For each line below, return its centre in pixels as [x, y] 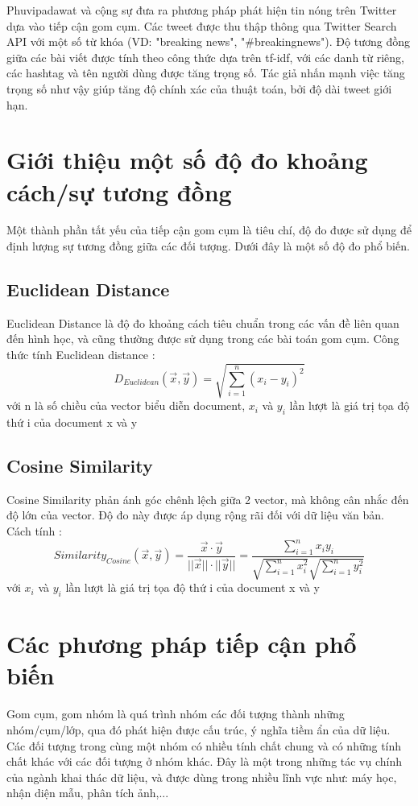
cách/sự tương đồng [119, 191]
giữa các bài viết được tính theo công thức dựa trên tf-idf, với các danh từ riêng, [206, 57]
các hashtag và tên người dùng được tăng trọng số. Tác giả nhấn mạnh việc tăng [206, 73]
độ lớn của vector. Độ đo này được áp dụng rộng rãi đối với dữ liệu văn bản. [195, 515]
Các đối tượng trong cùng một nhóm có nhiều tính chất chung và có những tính [204, 745]
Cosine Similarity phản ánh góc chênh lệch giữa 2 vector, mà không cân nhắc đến [208, 499]
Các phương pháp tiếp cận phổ [182, 644]
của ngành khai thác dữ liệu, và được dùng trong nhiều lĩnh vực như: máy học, [202, 777]
